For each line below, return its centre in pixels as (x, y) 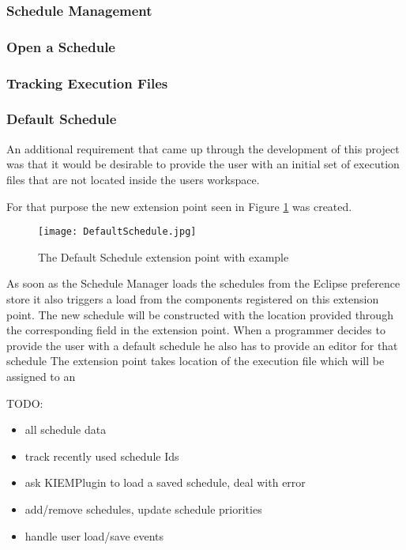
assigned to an (41, 376)
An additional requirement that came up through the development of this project (203, 148)
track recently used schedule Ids (102, 456)
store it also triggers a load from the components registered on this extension (193, 298)
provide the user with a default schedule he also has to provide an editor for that (202, 345)
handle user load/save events (94, 535)
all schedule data (66, 429)
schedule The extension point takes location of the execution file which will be (195, 361)
